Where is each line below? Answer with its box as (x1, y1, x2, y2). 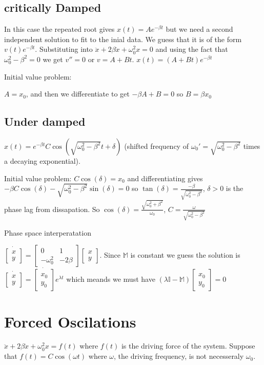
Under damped (4, 113, 86, 129)
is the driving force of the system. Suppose (121, 340, 255, 351)
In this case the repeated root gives (4, 24, 115, 34)
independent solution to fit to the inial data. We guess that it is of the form (4, 33, 242, 44)
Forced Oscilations (4, 311, 136, 332)
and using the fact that (155, 44, 228, 54)
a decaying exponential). (4, 155, 80, 166)
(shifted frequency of (124, 140, 189, 151)
